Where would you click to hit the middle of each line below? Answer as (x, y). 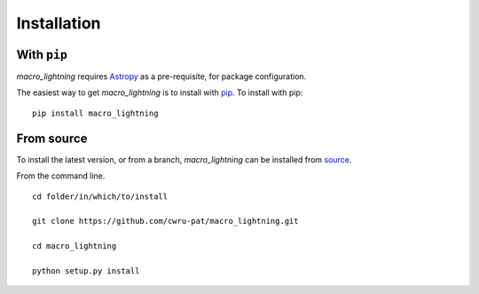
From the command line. (61, 176)
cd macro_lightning (75, 246)
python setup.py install (86, 270)
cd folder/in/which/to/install (100, 196)
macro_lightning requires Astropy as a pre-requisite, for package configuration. (161, 76)
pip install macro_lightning (95, 113)
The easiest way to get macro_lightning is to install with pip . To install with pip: (160, 92)
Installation (59, 23)
